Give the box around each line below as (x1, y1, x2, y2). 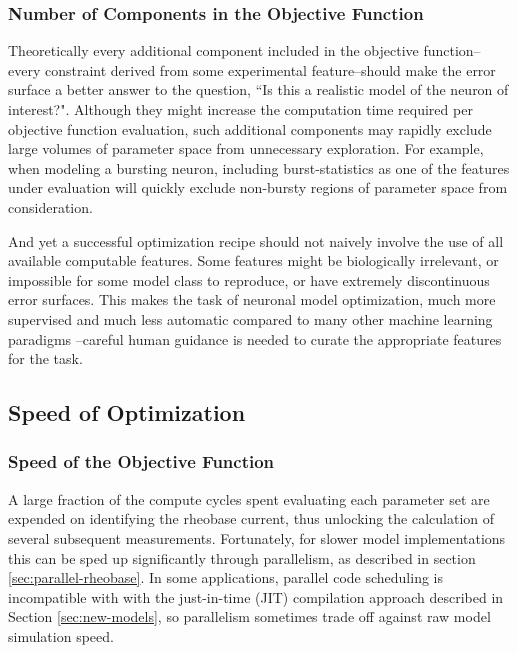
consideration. (8, 196, 93, 217)
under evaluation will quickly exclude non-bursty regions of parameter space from (8, 177, 508, 198)
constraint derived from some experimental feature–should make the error (44, 59, 496, 80)
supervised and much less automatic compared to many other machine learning (8, 308, 493, 329)
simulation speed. (8, 625, 114, 646)
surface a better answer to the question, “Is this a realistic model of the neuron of (8, 79, 509, 100)
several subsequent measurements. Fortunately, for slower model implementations (8, 527, 506, 548)
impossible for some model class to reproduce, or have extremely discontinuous (8, 269, 490, 290)
